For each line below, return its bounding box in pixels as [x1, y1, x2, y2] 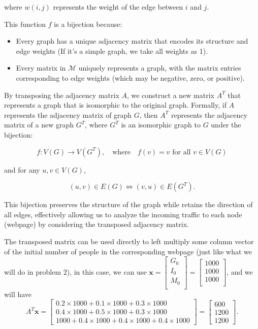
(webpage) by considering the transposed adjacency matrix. [4, 219, 189, 229]
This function [4, 18, 46, 29]
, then [139, 109, 158, 120]
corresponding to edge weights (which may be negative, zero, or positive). [16, 72, 245, 83]
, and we [227, 266, 253, 277]
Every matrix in [16, 62, 66, 73]
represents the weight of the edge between [53, 2, 183, 12]
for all [172, 148, 191, 156]
